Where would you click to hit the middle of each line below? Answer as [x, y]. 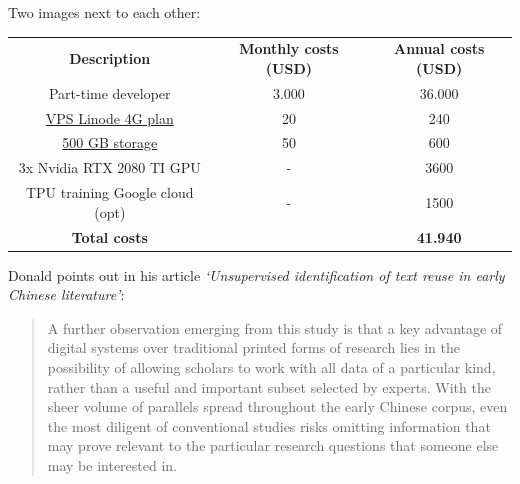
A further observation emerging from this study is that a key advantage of [275, 327]
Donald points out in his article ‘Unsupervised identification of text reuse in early [256, 274]
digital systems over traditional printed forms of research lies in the [253, 347]
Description [110, 58]
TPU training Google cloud [109, 192]
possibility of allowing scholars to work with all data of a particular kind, [271, 367]
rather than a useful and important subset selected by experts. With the [269, 386]
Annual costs [439, 48]
